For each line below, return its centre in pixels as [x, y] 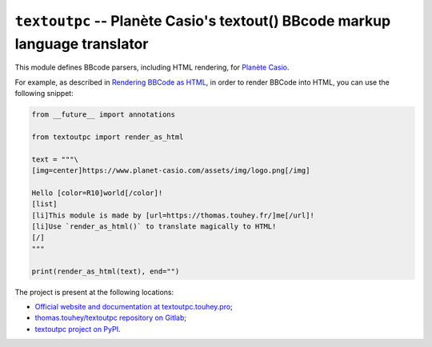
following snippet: [44, 94]
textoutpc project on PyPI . [78, 329]
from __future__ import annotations [104, 115]
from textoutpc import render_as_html [108, 137]
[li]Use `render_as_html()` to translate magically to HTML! [154, 227]
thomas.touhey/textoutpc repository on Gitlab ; [111, 318]
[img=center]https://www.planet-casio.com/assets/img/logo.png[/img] [171, 171]
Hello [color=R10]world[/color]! [97, 193]
